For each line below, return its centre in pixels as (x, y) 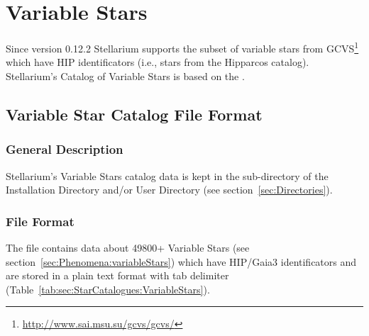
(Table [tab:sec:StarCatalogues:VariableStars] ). (108, 289)
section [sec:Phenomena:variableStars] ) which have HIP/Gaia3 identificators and (181, 261)
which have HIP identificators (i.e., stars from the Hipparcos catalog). (158, 62)
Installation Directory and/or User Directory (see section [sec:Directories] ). (169, 190)
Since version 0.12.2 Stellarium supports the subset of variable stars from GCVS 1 (182, 47)
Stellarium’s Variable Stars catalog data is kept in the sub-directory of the (167, 175)
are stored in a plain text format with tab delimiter (117, 275)
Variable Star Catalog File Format (134, 114)
